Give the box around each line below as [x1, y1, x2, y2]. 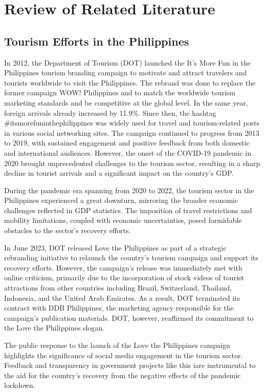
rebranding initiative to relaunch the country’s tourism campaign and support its [4, 252, 258, 263]
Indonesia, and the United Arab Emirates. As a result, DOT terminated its [4, 292, 240, 303]
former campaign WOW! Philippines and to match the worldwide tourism [4, 87, 236, 98]
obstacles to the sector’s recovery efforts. [4, 225, 131, 236]
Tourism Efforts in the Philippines [4, 33, 189, 49]
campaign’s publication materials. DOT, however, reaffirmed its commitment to [4, 312, 254, 323]
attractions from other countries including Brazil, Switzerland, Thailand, [4, 282, 232, 293]
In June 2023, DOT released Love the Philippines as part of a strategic [4, 242, 227, 253]
